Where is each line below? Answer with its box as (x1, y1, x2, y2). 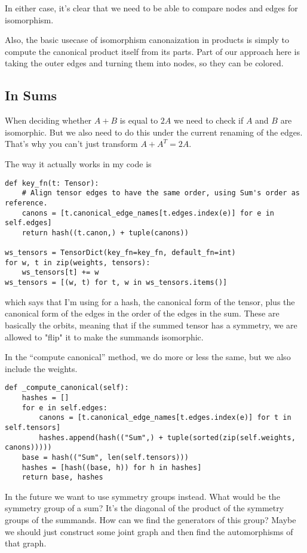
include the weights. (5, 362, 78, 374)
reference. (5, 198, 48, 207)
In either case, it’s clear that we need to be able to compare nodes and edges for (5, 2, 298, 14)
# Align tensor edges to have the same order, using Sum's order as (22, 189, 300, 198)
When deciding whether (5, 114, 92, 127)
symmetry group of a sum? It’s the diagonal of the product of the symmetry (5, 502, 284, 514)
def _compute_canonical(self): (5, 383, 129, 392)
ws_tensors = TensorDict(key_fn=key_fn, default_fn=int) (5, 248, 236, 257)
